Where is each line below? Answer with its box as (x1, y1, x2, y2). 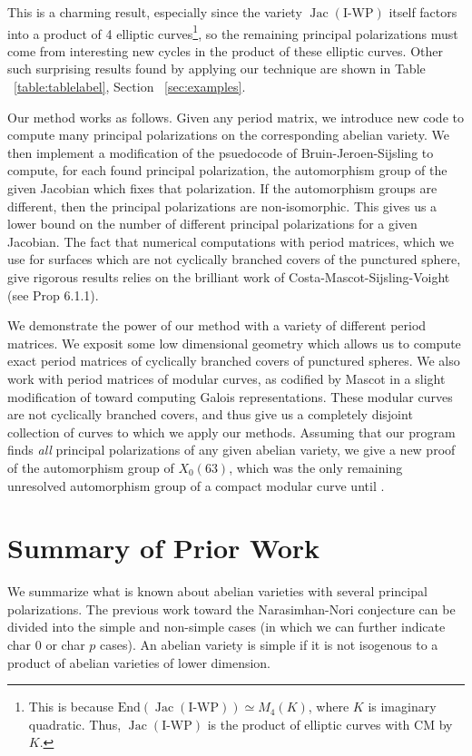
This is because (28, 697, 113, 716)
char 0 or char (7, 635, 85, 653)
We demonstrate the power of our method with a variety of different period (7, 316, 427, 335)
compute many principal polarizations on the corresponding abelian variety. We (7, 125, 449, 144)
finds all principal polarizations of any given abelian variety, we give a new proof (7, 440, 456, 459)
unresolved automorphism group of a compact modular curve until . (7, 476, 385, 495)
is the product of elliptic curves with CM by (207, 714, 453, 733)
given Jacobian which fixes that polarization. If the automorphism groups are (7, 179, 438, 197)
